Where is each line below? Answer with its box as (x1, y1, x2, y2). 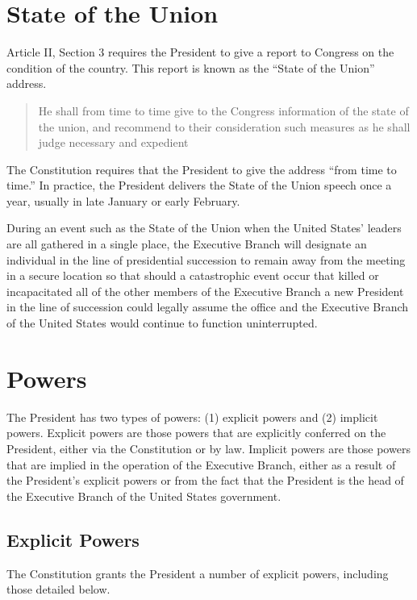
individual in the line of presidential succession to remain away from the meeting (6, 251, 406, 268)
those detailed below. (6, 581, 111, 598)
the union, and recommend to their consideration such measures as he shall (38, 118, 411, 135)
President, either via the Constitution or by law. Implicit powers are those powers (6, 440, 411, 456)
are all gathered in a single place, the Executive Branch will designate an (6, 235, 367, 252)
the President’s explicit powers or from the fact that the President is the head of (6, 472, 404, 489)
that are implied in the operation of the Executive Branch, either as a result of (6, 456, 396, 473)
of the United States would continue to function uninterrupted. (6, 315, 318, 331)
